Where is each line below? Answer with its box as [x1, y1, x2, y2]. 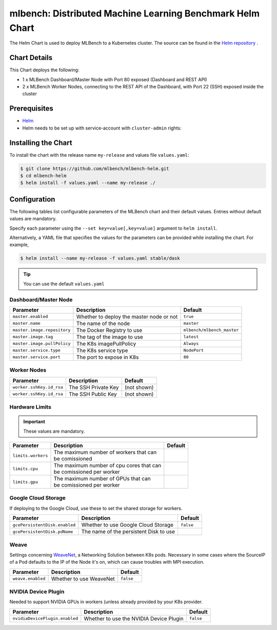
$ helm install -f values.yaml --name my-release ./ [20, 180, 156, 186]
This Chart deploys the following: [9, 67, 80, 73]
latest [183, 334, 199, 340]
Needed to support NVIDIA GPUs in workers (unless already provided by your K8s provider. [9, 599, 203, 605]
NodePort [183, 347, 204, 353]
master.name [12, 321, 41, 326]
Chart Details [9, 53, 53, 62]
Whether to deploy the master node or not [76, 313, 178, 320]
